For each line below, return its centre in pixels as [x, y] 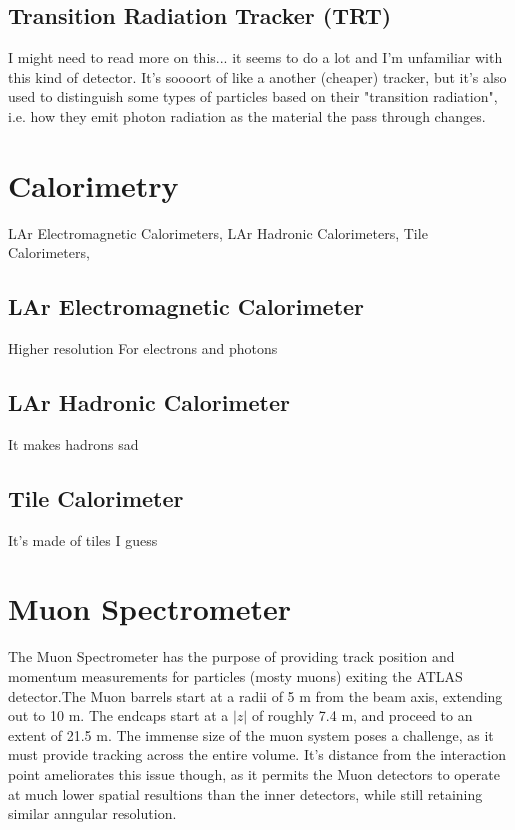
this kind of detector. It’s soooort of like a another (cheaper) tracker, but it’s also [257, 76]
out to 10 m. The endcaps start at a [118, 715]
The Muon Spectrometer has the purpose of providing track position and [231, 656]
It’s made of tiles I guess [83, 539]
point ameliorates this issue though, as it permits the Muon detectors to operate [254, 773]
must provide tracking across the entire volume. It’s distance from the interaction [257, 754]
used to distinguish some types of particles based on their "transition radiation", [253, 96]
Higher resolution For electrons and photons [143, 348]
